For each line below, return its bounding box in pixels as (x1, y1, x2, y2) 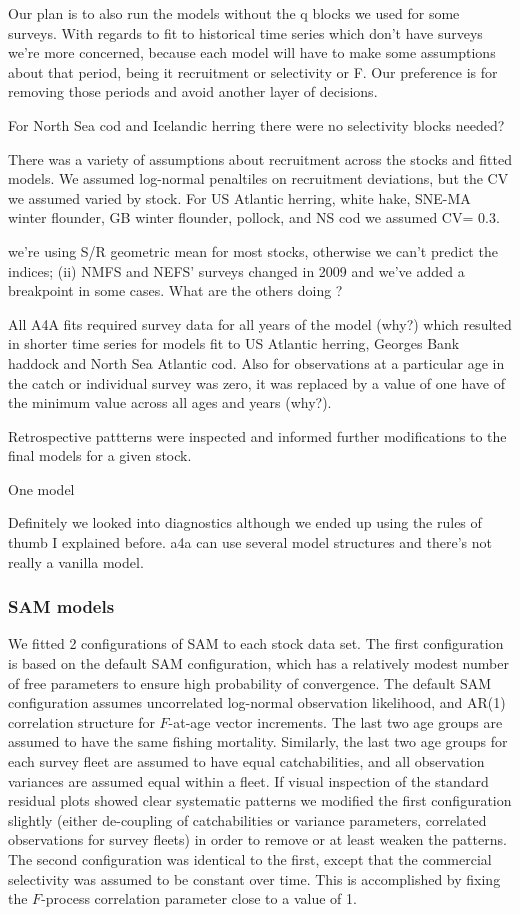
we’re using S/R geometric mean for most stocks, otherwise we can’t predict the (8, 240, 498, 261)
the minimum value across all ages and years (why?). (8, 392, 332, 413)
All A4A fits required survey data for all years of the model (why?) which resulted (8, 313, 512, 334)
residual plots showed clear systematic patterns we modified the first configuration (8, 790, 512, 811)
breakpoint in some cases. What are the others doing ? (8, 280, 343, 301)
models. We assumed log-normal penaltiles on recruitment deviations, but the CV (8, 168, 509, 189)
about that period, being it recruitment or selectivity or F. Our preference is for (8, 61, 498, 82)
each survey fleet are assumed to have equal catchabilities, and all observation (8, 751, 485, 772)
